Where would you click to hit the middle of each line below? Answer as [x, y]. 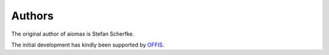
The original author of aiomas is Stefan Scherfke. [73, 34]
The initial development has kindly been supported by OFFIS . [88, 45]
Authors [33, 16]
